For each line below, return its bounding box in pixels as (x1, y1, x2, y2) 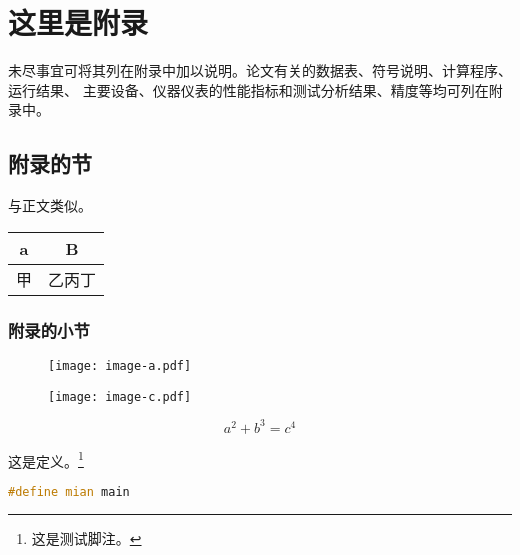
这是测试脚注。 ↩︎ (31, 527, 142, 548)
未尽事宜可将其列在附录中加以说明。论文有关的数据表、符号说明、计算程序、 (8, 60, 512, 81)
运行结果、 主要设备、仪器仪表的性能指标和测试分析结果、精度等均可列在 (8, 79, 489, 100)
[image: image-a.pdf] (48, 358, 192, 373)
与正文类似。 (8, 195, 92, 216)
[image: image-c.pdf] (48, 389, 192, 404)
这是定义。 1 (8, 447, 84, 471)
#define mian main (8, 484, 130, 499)
